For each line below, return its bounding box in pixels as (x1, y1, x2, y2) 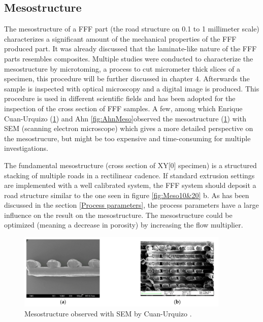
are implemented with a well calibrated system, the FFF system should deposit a (4, 180, 256, 190)
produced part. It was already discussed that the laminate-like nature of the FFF (4, 43, 257, 54)
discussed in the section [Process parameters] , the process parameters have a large (4, 200, 259, 210)
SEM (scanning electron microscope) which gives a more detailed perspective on (4, 123, 253, 134)
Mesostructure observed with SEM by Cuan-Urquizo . (24, 308, 192, 319)
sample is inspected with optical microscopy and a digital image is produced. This (4, 83, 259, 93)
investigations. (4, 143, 48, 153)
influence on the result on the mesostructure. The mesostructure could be (4, 209, 233, 220)
